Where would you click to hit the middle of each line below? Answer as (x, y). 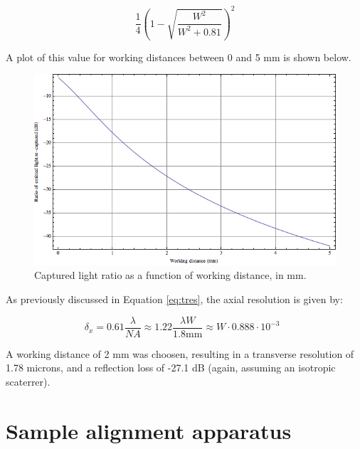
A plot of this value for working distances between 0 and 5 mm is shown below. (179, 57)
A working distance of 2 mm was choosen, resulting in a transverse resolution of (180, 353)
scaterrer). (28, 381)
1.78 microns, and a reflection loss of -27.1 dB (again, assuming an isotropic (171, 368)
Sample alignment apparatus (149, 430)
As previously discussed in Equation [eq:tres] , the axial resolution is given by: (174, 299)
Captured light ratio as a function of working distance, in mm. (170, 275)
